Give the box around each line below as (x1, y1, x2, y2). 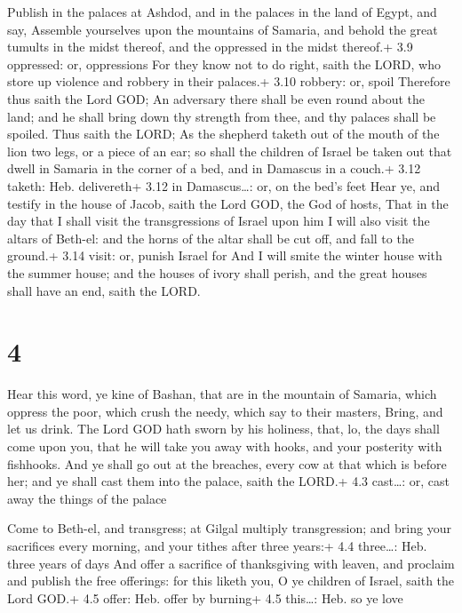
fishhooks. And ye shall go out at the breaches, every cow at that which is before (7, 454, 447, 473)
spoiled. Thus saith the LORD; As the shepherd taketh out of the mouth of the (7, 124, 440, 143)
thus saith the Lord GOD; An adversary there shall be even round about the (7, 89, 426, 107)
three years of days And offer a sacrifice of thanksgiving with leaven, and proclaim (7, 553, 455, 572)
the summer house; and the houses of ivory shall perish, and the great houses (7, 263, 427, 282)
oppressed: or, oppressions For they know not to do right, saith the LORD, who (7, 54, 441, 73)
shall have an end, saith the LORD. (7, 281, 201, 299)
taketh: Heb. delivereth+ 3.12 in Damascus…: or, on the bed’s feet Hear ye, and (7, 176, 441, 195)
